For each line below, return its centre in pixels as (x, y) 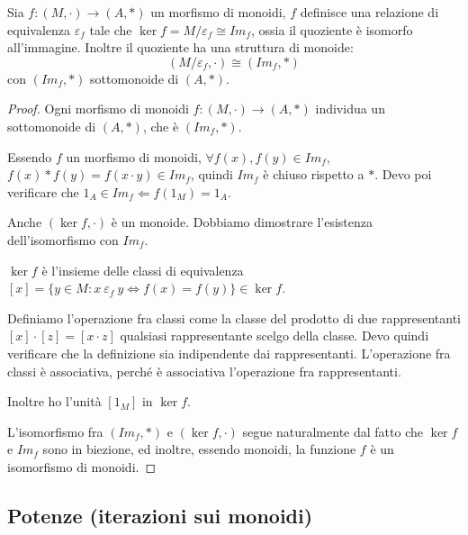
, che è (161, 126)
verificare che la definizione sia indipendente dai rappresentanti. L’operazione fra (229, 353)
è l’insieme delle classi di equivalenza (143, 270)
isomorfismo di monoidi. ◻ (82, 466)
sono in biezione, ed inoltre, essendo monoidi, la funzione (199, 449)
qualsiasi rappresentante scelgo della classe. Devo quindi (274, 336)
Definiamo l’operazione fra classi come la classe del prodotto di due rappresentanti (234, 317)
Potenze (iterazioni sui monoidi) (160, 515)
